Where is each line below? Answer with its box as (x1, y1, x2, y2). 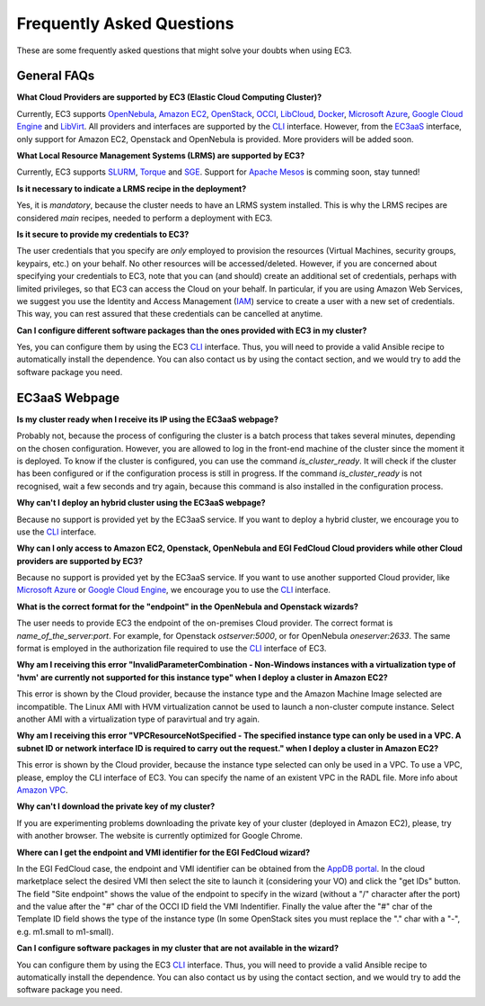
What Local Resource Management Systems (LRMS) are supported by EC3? (16, 150, 305, 161)
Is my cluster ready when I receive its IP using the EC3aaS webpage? (16, 414, 278, 425)
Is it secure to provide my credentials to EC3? (16, 229, 190, 239)
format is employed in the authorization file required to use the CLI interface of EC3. (16, 643, 327, 654)
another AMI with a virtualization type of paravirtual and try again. (16, 714, 260, 724)
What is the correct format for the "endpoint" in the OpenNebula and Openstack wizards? (16, 601, 359, 612)
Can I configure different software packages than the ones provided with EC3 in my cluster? (16, 325, 367, 336)
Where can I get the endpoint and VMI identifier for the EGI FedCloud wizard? (16, 847, 311, 858)
